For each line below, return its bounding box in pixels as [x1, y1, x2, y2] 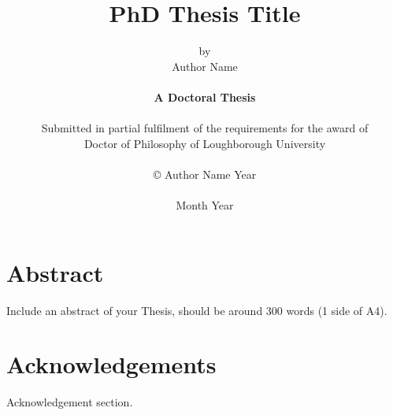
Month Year [176, 197, 234, 213]
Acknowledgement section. [6, 394, 133, 410]
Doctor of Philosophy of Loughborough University [83, 135, 326, 151]
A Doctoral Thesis [154, 88, 256, 105]
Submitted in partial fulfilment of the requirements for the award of [41, 120, 369, 136]
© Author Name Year [153, 165, 257, 182]
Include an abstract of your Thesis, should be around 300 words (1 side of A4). [6, 302, 387, 318]
